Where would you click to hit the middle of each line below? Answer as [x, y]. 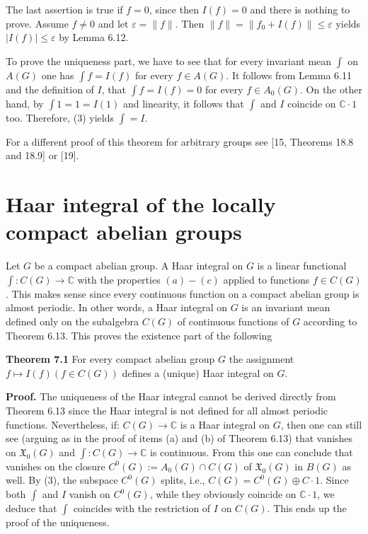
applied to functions [266, 279]
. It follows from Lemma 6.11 [289, 75]
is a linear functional [302, 266]
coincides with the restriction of [142, 508]
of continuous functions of [233, 321]
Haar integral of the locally [141, 204]
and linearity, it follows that [183, 103]
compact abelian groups [124, 232]
